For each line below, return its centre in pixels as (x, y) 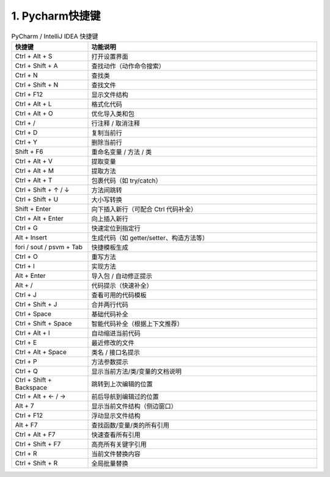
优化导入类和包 (113, 114)
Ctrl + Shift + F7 (38, 444)
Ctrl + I (25, 266)
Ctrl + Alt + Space (41, 352)
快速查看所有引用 (116, 435)
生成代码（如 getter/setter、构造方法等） (150, 238)
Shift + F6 (29, 151)
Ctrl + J (26, 294)
